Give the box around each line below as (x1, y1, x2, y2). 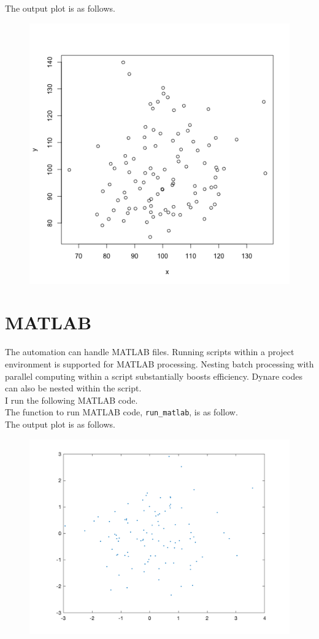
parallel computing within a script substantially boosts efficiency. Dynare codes (5, 369, 302, 382)
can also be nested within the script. (5, 382, 142, 394)
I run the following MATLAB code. (5, 393, 138, 406)
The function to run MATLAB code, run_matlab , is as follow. (5, 406, 238, 418)
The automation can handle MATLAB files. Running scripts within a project (5, 345, 294, 358)
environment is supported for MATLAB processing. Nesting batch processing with (5, 357, 314, 370)
